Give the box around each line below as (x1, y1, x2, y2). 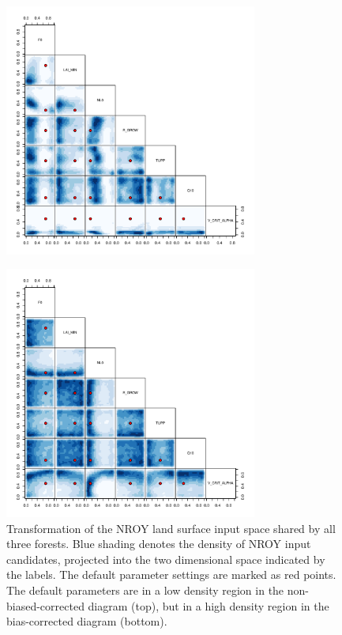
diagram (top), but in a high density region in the (88, 597, 329, 614)
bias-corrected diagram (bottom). (6, 613, 167, 629)
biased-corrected (6, 597, 85, 614)
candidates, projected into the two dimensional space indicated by (6, 550, 325, 567)
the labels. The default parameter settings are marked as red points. (6, 566, 336, 583)
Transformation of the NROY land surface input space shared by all (6, 520, 336, 536)
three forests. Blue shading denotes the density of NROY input (6, 535, 311, 552)
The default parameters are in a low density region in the (6, 581, 284, 598)
